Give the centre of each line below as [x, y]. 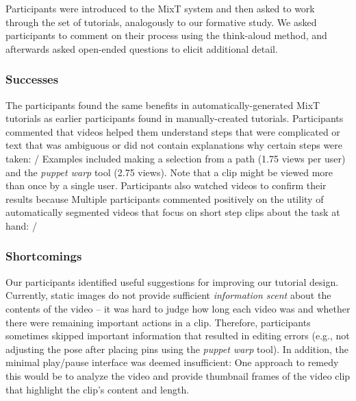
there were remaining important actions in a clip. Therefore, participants [158, 322]
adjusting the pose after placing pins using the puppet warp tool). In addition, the [177, 349]
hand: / [21, 225]
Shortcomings [44, 256]
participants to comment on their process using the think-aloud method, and [166, 35]
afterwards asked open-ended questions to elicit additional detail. [142, 48]
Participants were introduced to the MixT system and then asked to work [160, 8]
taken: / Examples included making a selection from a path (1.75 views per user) [176, 158]
